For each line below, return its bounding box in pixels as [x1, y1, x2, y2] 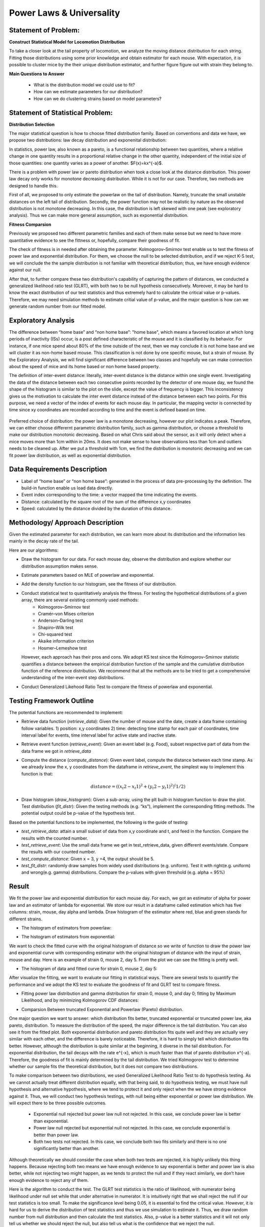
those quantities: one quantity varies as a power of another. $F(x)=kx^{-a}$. [9, 160, 163, 166]
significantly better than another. [33, 1146, 100, 1151]
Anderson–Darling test [38, 617, 83, 623]
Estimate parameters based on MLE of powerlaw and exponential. [21, 572, 155, 578]
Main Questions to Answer [9, 71, 65, 77]
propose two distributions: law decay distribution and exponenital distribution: [9, 137, 167, 143]
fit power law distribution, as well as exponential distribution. [9, 452, 132, 458]
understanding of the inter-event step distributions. [21, 675, 125, 681]
